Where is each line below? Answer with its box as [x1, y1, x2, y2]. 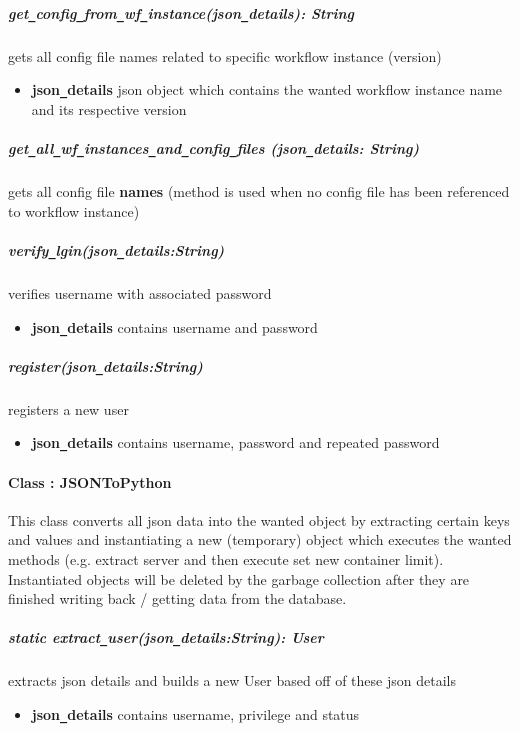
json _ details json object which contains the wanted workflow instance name [31, 79, 503, 100]
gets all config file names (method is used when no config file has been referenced [8, 181, 510, 202]
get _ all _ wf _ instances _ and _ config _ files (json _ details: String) [8, 138, 420, 159]
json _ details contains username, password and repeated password [31, 432, 440, 453]
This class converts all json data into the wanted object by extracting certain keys [8, 509, 510, 530]
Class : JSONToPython [8, 471, 172, 492]
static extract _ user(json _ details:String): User [8, 627, 324, 648]
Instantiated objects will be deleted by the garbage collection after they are [8, 568, 470, 589]
